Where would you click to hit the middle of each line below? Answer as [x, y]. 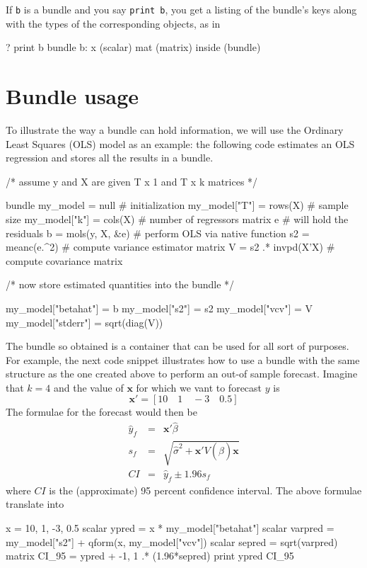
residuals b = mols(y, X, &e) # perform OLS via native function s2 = [158, 233]
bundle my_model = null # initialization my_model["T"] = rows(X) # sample [177, 205]
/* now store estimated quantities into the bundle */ [120, 284]
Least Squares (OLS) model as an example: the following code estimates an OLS [180, 143]
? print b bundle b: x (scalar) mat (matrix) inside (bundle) [133, 47]
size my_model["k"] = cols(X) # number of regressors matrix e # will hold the [177, 218]
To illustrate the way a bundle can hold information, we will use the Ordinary [175, 129]
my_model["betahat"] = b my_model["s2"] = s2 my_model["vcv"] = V [159, 308]
